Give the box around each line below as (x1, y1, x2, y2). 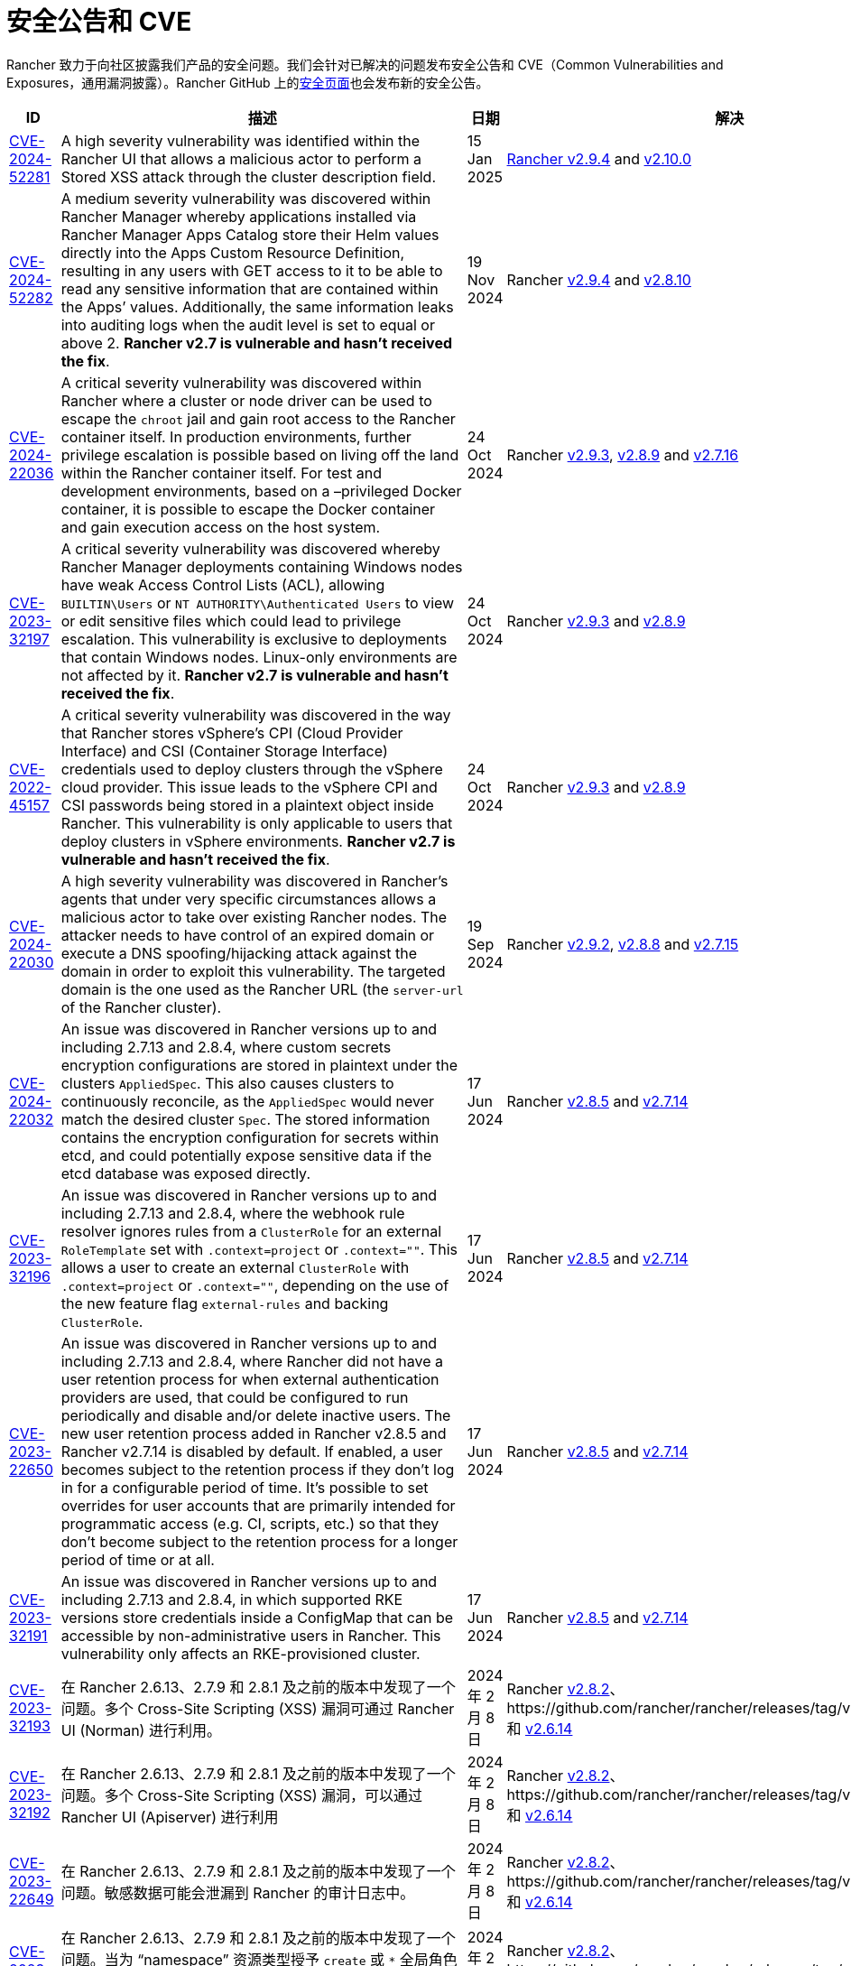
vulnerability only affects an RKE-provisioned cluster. (60, 1644, 421, 1663)
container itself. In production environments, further (60, 427, 412, 446)
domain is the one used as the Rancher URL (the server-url (60, 979, 464, 998)
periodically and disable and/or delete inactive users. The (60, 1405, 451, 1424)
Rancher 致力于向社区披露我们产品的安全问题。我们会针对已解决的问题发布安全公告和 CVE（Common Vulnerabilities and (6, 56, 724, 72)
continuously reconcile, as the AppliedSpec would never (60, 1091, 435, 1110)
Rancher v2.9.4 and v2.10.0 (506, 149, 692, 168)
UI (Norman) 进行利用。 (60, 1720, 221, 1739)
